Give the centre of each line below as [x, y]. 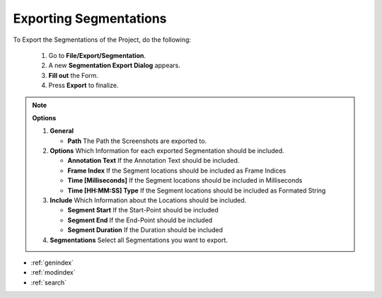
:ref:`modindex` [53, 273]
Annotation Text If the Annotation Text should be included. [154, 161]
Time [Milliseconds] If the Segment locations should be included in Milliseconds [185, 180]
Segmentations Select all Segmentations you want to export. [139, 240]
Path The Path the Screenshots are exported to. [137, 141]
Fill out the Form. [74, 75]
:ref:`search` [49, 282]
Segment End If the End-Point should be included [140, 220]
